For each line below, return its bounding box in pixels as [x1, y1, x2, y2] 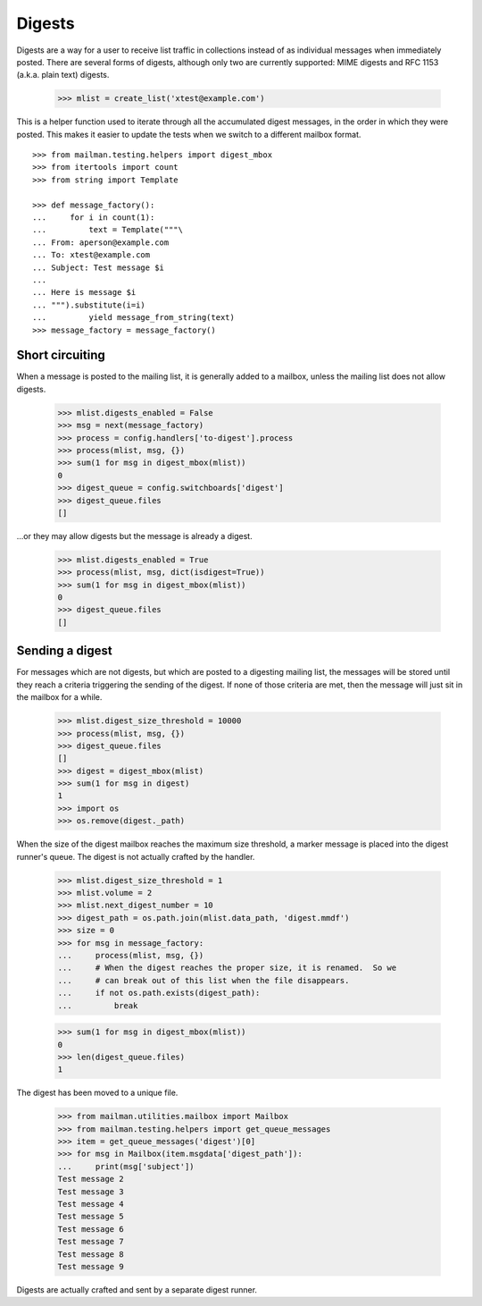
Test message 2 [57, 1174, 124, 1184]
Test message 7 [57, 1236, 124, 1247]
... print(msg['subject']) [57, 1161, 195, 1171]
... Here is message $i [32, 287, 137, 298]
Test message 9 [57, 1261, 124, 1271]
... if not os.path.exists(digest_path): [57, 988, 261, 998]
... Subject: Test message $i [32, 262, 165, 273]
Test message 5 [57, 1211, 124, 1222]
